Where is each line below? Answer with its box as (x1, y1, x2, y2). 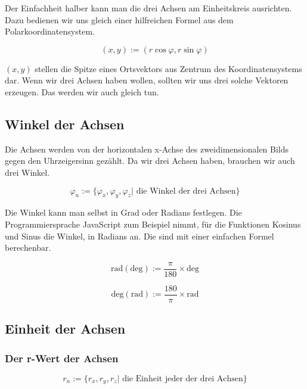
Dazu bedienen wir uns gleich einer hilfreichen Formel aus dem (5, 13, 234, 26)
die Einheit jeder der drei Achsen (122, 374, 243, 383)
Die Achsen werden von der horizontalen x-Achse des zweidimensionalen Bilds (5, 142, 289, 155)
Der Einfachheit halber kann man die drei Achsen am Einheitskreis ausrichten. (5, 2, 292, 14)
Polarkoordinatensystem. (5, 25, 95, 38)
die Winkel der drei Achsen (136, 186, 236, 195)
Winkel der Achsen (5, 114, 125, 133)
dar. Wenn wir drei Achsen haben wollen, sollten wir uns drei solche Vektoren (5, 74, 289, 86)
